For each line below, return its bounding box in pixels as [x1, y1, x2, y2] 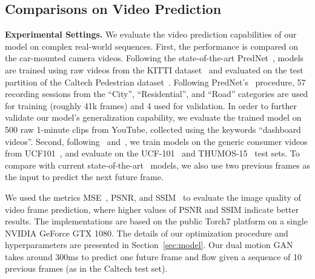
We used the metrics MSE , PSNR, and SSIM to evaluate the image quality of [5, 190, 301, 203]
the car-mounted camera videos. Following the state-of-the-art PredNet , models [5, 52, 304, 64]
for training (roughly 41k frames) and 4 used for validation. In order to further [5, 99, 297, 112]
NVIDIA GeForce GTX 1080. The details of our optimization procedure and [5, 226, 288, 239]
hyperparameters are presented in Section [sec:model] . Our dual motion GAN [5, 238, 293, 251]
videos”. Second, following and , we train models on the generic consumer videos [5, 135, 308, 147]
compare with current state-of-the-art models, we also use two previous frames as [5, 158, 310, 171]
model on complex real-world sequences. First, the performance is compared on [5, 39, 299, 52]
